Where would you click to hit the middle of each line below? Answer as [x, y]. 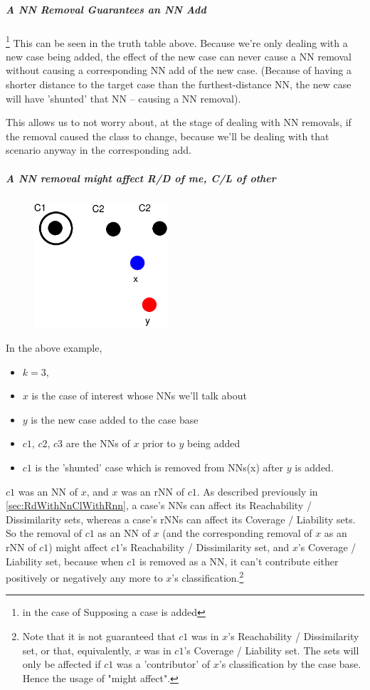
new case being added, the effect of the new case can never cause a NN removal [179, 56]
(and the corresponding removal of [237, 533]
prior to [159, 443]
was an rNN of [153, 491]
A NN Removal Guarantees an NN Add [106, 9]
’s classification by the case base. [290, 664]
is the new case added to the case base [115, 419]
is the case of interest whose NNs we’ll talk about [139, 396]
